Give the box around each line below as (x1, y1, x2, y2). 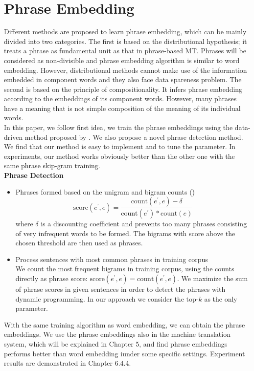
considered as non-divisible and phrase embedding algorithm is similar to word (4, 55, 240, 65)
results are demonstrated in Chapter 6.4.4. (4, 358, 131, 368)
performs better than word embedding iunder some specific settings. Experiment (4, 348, 245, 358)
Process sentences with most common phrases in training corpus (15, 254, 208, 264)
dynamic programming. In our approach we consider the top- (15, 293, 199, 304)
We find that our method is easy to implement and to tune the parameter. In (4, 141, 236, 152)
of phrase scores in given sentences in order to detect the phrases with (15, 284, 226, 294)
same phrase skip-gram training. (4, 160, 100, 171)
